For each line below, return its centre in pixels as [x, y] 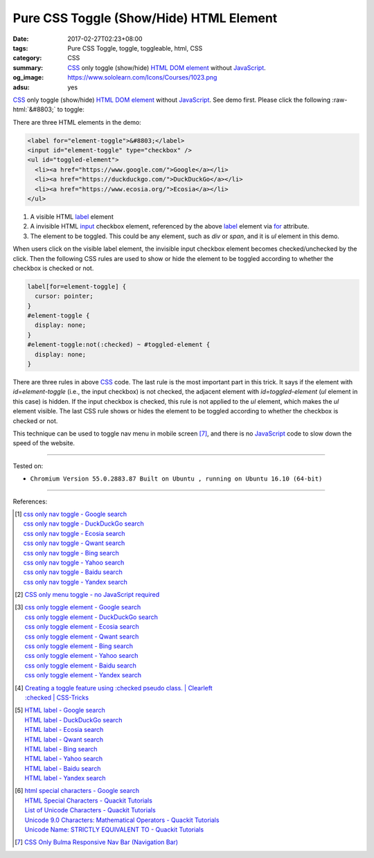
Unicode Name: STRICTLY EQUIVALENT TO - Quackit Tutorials [114, 830]
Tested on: [28, 466]
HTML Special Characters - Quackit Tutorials [88, 801]
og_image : [28, 78]
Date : [21, 39]
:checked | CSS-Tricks [57, 697]
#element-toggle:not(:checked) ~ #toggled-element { [119, 345]
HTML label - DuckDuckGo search [73, 720]
